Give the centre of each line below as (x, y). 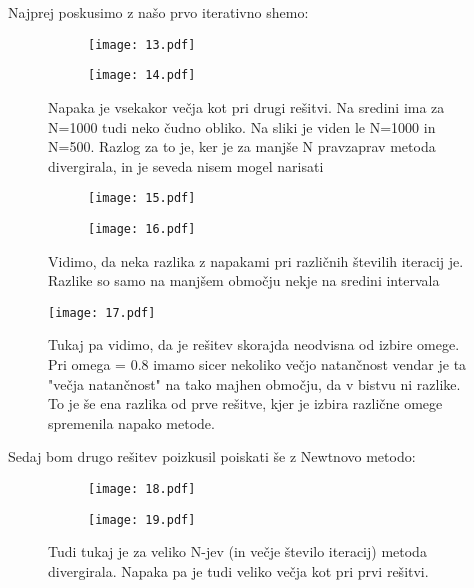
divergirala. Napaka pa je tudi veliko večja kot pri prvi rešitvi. (238, 570)
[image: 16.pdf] (142, 228)
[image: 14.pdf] (142, 75)
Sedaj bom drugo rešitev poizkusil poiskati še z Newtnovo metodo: (212, 456)
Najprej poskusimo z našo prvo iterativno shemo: (158, 12)
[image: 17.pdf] (102, 312)
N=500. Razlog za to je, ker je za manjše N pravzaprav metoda (242, 146)
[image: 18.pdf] (142, 489)
